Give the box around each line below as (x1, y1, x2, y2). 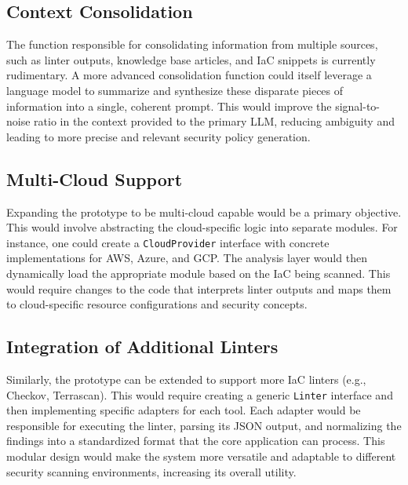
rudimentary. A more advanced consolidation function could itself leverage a (6, 67, 372, 83)
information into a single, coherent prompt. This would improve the (6, 97, 332, 114)
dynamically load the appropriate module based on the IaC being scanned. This (6, 265, 391, 281)
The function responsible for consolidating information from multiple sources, (6, 36, 378, 53)
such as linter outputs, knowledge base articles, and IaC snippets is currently (6, 51, 376, 67)
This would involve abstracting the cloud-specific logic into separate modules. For (6, 219, 398, 235)
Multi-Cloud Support (6, 166, 183, 191)
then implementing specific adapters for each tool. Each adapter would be (6, 402, 361, 418)
